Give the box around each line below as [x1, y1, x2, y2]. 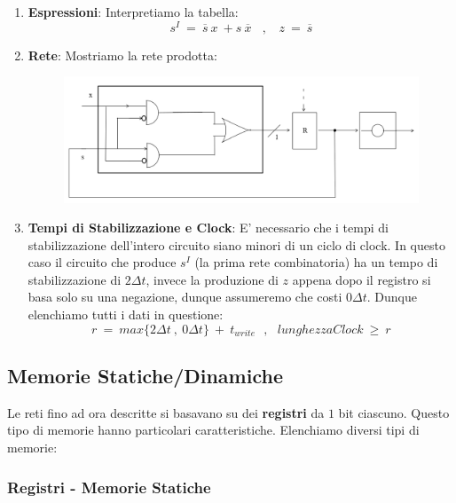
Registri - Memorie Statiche [7, 475, 211, 498]
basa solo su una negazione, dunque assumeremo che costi [28, 287, 342, 306]
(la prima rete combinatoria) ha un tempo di [194, 253, 438, 271]
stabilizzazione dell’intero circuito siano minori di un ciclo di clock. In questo [28, 235, 445, 254]
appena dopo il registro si [292, 270, 431, 288]
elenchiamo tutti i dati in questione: [28, 305, 224, 324]
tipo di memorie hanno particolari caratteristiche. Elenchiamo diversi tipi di [7, 420, 420, 439]
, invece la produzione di [145, 270, 279, 288]
